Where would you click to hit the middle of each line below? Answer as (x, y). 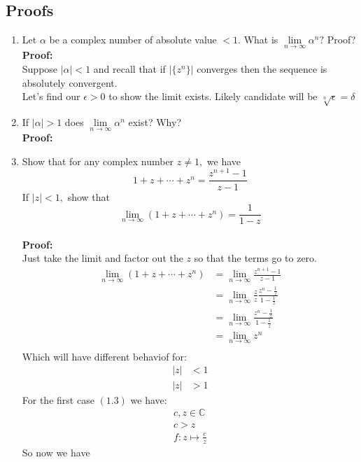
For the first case (58, 399)
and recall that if (129, 69)
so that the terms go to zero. (255, 258)
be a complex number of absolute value (133, 40)
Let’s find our (51, 96)
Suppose (40, 69)
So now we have (56, 452)
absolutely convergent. (70, 82)
